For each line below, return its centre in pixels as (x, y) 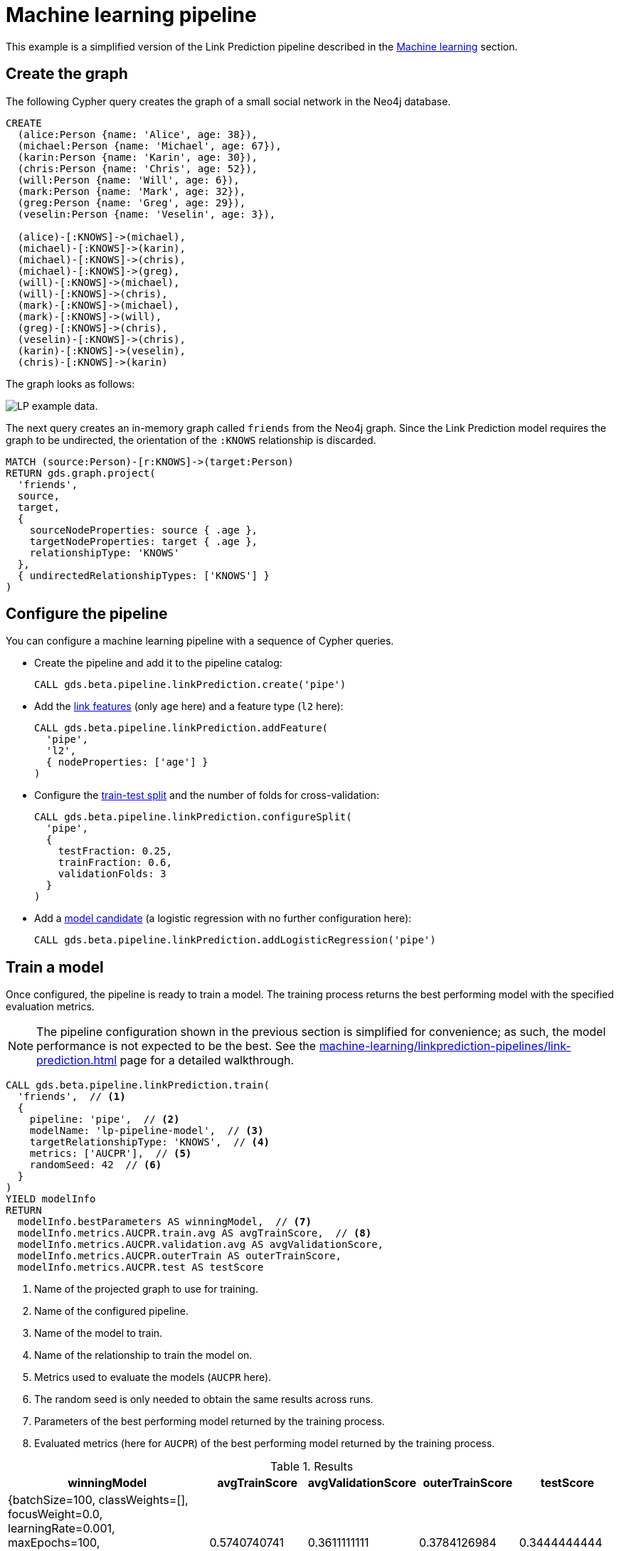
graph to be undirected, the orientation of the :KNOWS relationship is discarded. (191, 440)
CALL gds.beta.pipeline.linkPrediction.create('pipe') (190, 685)
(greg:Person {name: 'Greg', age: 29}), (132, 202)
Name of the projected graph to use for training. (146, 1289)
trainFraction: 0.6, (115, 863)
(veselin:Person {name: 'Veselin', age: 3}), (147, 214)
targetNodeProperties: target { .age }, (144, 541)
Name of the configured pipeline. (111, 1311)
